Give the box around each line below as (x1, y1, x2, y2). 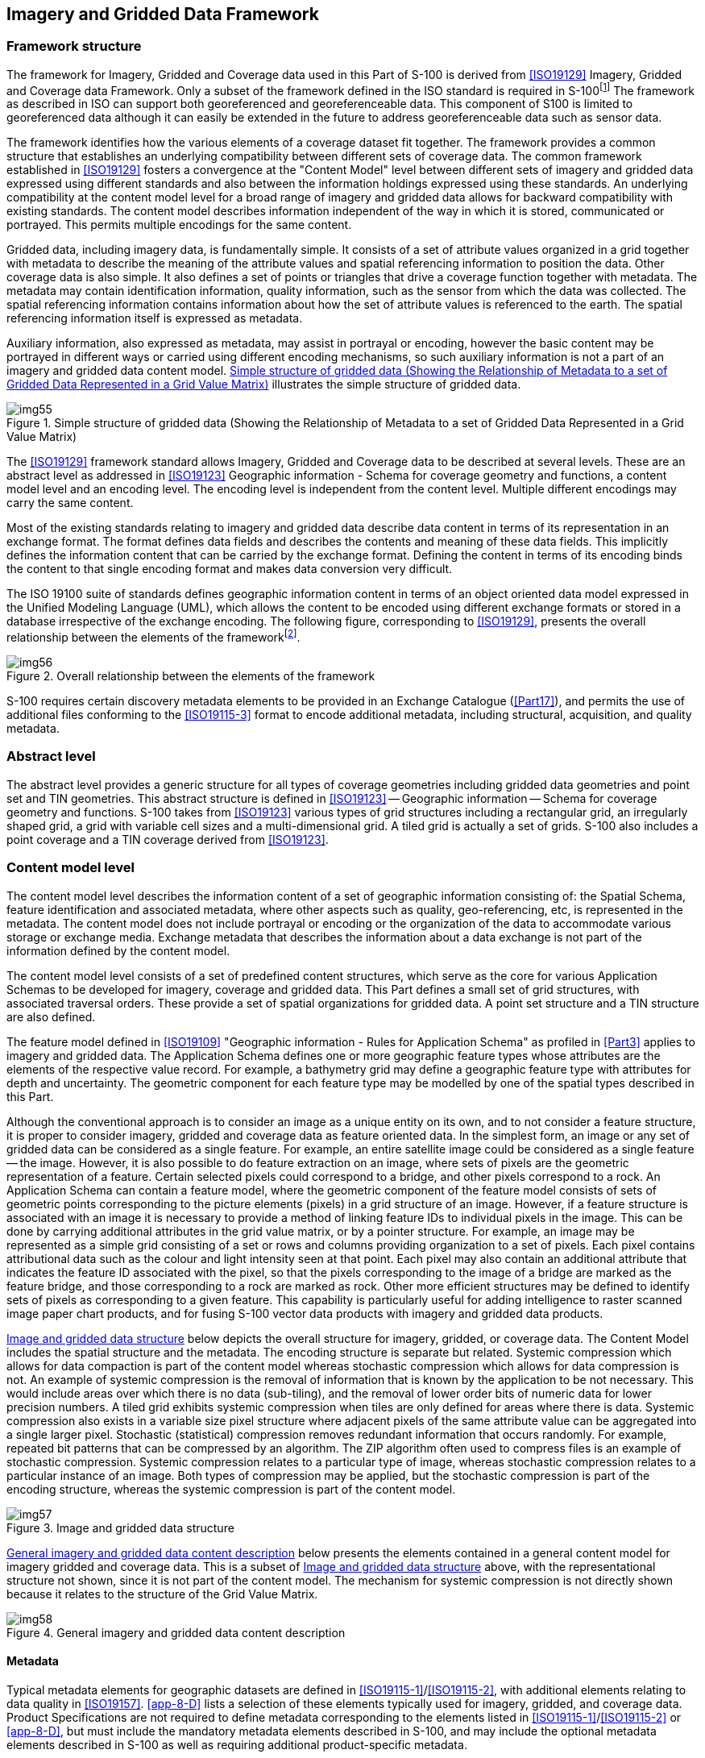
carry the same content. (6, 496, 134, 510)
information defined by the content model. (6, 943, 230, 958)
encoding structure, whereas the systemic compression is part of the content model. (6, 1482, 456, 1496)
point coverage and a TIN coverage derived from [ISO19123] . (6, 832, 329, 846)
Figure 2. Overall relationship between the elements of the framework (6, 669, 375, 684)
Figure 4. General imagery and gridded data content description (6, 1625, 346, 1640)
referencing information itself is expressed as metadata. (6, 311, 303, 326)
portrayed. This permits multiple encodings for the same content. (6, 218, 352, 232)
